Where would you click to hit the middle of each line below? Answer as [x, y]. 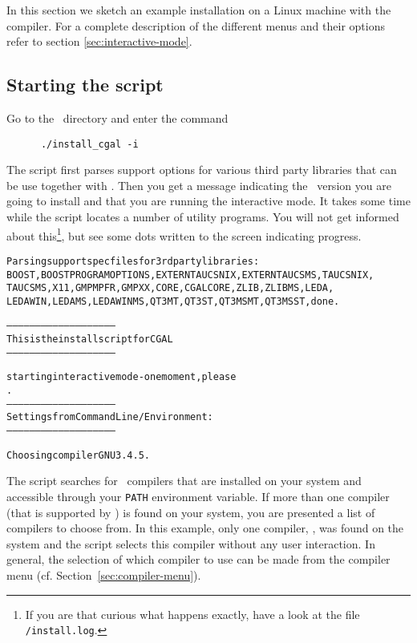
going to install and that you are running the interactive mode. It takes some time [208, 201]
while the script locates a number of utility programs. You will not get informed [203, 217]
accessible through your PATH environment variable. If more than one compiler [198, 496]
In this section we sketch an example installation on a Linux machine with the [199, 10]
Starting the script [85, 85]
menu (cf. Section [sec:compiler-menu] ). [104, 575]
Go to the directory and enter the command [117, 117]
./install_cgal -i [89, 144]
